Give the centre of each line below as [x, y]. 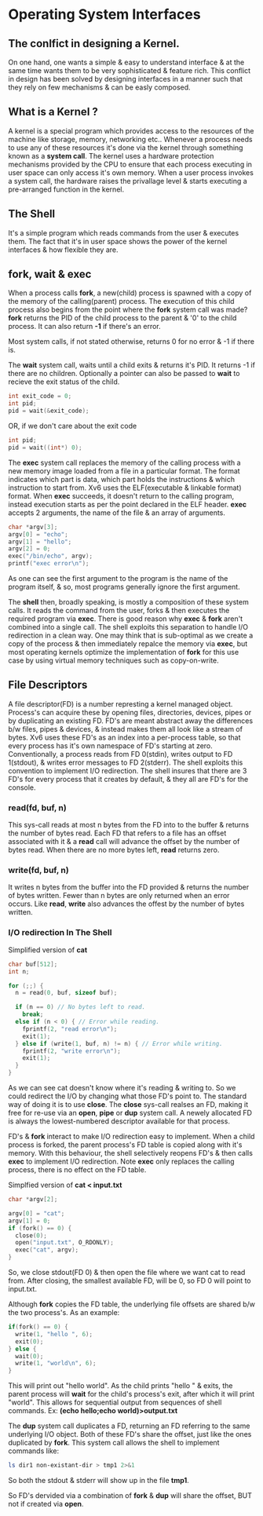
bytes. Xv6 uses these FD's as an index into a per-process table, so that [124, 737]
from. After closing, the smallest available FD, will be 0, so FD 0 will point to [130, 1280]
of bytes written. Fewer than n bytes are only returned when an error [119, 896]
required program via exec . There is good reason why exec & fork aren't [126, 619]
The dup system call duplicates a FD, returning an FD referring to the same [129, 1426]
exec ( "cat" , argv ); [47, 1250]
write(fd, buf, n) [38, 871]
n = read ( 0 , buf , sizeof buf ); [66, 993]
